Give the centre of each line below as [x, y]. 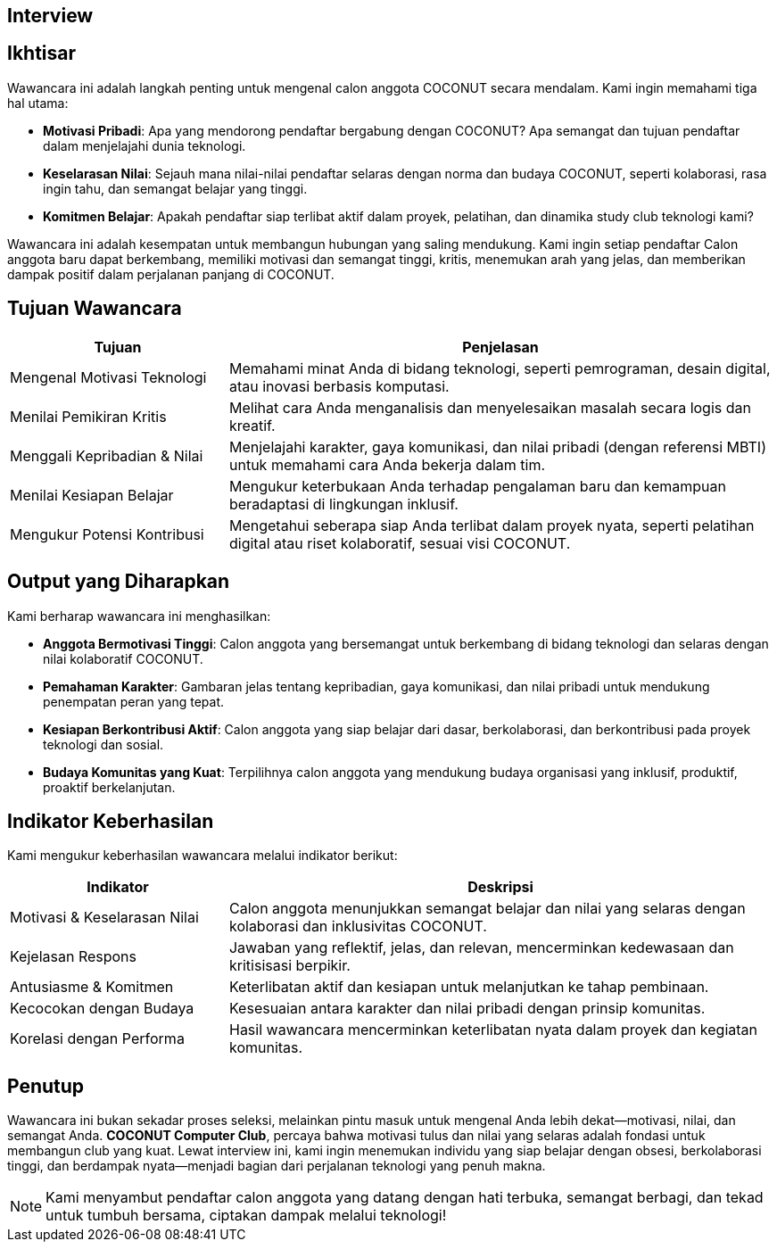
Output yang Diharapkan [119, 582]
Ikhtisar [42, 54]
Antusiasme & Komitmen [92, 987]
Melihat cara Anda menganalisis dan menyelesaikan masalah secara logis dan [490, 407]
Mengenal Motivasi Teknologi [108, 377]
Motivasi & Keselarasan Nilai [104, 918]
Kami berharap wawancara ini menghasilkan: [139, 616]
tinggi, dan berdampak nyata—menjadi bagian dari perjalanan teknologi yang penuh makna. [277, 1166]
